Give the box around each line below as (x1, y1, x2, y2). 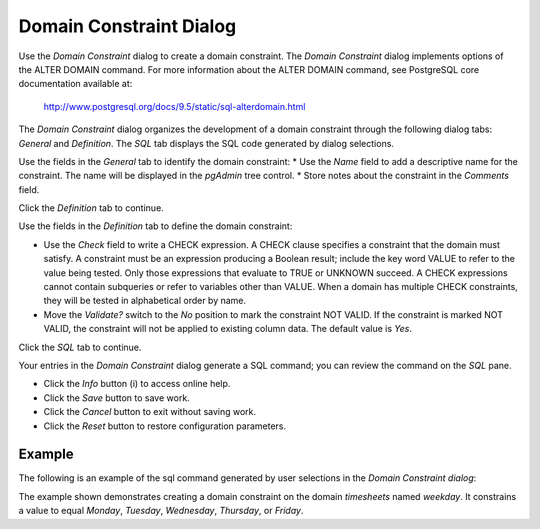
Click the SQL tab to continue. (18, 341, 142, 353)
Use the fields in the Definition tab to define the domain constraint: (18, 220, 293, 232)
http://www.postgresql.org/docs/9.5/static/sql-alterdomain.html (43, 100, 306, 112)
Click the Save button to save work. (43, 391, 190, 404)
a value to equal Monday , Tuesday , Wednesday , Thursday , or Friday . (18, 505, 304, 517)
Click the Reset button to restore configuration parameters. (43, 420, 287, 432)
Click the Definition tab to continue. (18, 202, 164, 214)
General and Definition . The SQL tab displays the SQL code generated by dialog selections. (18, 137, 395, 149)
